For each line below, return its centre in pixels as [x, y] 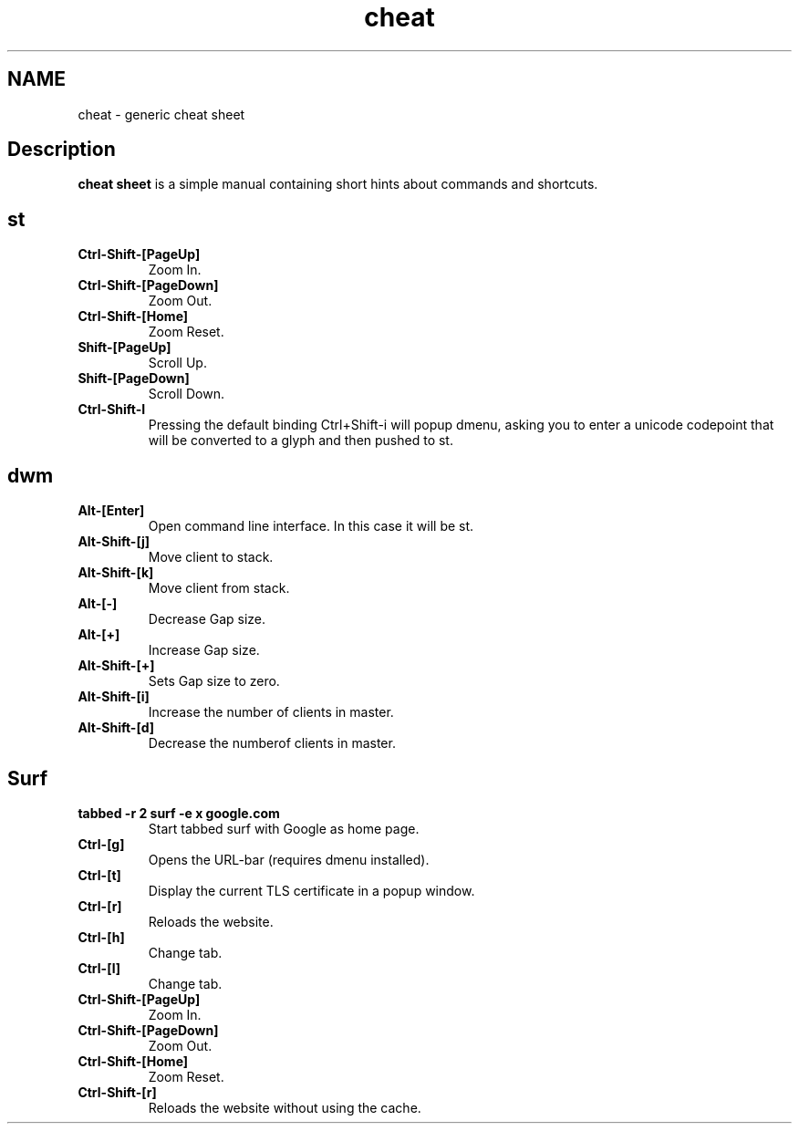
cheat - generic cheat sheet [161, 114]
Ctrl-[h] [101, 937]
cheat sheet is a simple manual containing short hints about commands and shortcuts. [338, 184]
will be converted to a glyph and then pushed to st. [301, 441]
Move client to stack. [211, 557]
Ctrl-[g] [101, 844]
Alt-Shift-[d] [116, 728]
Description [62, 150]
